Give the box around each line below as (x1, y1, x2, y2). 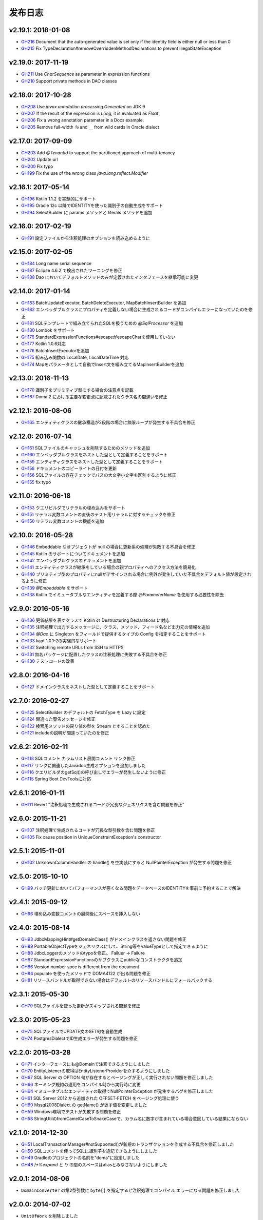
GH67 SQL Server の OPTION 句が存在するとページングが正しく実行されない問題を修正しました (21, 1075, 213, 1080)
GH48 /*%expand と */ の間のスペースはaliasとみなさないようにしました (21, 1161, 168, 1167)
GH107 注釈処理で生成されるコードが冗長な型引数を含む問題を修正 (21, 827, 155, 833)
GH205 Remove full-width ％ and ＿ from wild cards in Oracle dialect (21, 124, 159, 130)
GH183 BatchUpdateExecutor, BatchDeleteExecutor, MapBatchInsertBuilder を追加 (21, 300, 187, 306)
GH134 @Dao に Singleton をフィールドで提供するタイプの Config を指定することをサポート (21, 631, 207, 637)
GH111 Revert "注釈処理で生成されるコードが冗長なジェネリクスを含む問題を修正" (21, 802, 185, 808)
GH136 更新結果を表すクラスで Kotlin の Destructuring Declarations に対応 (21, 617, 170, 623)
